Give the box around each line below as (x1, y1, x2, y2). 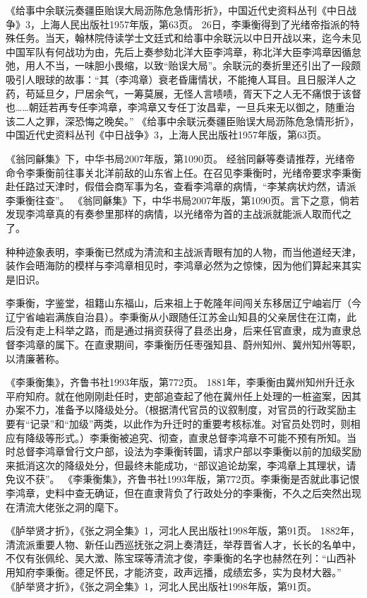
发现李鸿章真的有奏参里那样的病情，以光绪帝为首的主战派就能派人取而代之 (6, 206, 351, 221)
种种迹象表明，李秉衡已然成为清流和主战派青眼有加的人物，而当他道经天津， (6, 244, 361, 259)
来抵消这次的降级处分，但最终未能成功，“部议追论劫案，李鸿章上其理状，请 (6, 457, 356, 472)
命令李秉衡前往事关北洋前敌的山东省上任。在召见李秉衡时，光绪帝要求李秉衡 (6, 165, 361, 180)
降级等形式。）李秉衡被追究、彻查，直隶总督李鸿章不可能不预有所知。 (25, 430, 347, 445)
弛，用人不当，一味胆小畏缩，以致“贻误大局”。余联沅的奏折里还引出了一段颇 (6, 58, 361, 73)
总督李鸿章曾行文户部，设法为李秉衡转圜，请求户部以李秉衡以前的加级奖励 (15, 444, 361, 459)
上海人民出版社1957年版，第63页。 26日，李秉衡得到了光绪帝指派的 (40, 16, 350, 31)
